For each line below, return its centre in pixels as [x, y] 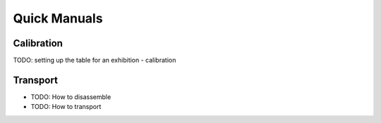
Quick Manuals [58, 18]
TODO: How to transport [66, 107]
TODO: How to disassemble [71, 97]
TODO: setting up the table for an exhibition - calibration [95, 60]
